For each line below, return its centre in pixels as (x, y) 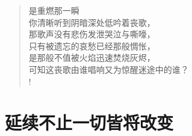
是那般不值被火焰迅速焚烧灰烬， (92, 57)
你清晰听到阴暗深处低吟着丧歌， (92, 22)
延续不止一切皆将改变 (89, 122)
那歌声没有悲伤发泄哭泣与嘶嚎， (92, 34)
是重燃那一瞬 (54, 10)
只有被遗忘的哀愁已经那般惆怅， (92, 45)
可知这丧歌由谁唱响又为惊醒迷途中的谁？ (109, 69)
